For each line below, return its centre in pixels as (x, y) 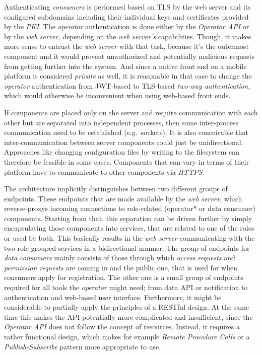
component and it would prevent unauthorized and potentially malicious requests (129, 56)
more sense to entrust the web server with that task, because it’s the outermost (126, 46)
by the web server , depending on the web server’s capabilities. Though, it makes (128, 36)
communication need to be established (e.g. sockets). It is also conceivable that (126, 132)
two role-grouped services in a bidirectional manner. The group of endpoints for (127, 247)
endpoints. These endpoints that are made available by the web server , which (123, 198)
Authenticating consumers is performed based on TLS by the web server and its (127, 7)
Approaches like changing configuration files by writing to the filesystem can (122, 152)
